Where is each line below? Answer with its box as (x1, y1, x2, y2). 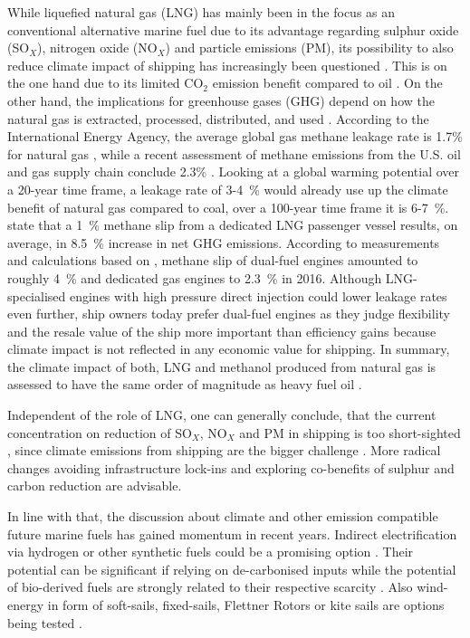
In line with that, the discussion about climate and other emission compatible (7, 507, 438, 526)
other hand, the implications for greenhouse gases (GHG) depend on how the (7, 90, 435, 110)
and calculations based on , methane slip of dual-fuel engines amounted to (7, 251, 418, 270)
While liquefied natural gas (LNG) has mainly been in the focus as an (7, 3, 396, 21)
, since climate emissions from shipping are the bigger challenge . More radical (7, 441, 441, 460)
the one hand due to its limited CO (7, 73, 204, 92)
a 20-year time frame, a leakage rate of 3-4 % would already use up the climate (7, 179, 448, 198)
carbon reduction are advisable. (7, 476, 182, 495)
